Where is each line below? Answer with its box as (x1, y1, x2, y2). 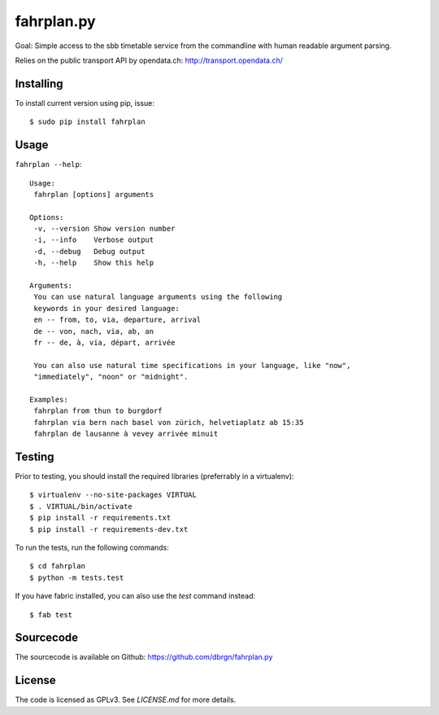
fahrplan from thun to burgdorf (33, 406, 163, 415)
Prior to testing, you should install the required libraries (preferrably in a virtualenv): (15, 472, 294, 481)
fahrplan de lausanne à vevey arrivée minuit (33, 429, 219, 439)
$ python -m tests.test (29, 572, 124, 582)
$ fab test (29, 610, 73, 619)
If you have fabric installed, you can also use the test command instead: (15, 591, 256, 601)
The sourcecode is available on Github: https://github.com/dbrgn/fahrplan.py (15, 652, 273, 662)
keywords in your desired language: (33, 304, 180, 313)
